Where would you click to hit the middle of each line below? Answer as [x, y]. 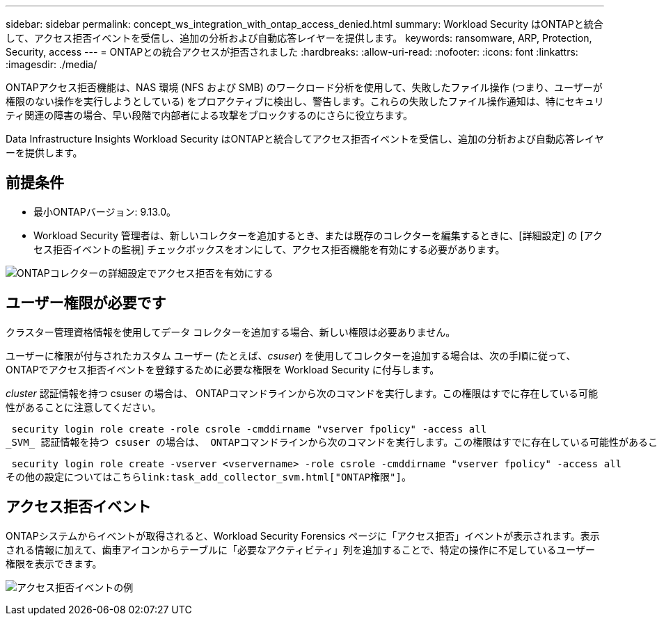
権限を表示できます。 [54, 563]
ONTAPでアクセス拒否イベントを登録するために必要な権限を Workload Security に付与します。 [223, 369]
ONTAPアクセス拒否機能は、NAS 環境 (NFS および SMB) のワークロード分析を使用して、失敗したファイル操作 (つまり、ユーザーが [304, 87]
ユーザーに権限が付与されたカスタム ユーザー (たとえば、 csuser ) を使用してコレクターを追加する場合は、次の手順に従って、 [291, 355]
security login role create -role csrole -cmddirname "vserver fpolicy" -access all [249, 429]
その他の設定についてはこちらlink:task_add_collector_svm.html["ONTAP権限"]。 [208, 477]
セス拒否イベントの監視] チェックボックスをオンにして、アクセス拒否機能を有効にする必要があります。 [269, 249]
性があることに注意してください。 [84, 407]
